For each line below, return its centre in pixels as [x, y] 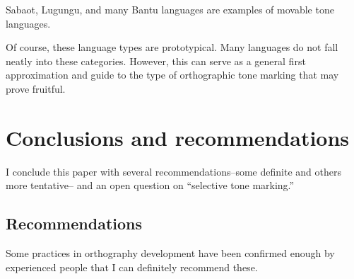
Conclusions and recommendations [178, 137]
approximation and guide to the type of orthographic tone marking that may [172, 75]
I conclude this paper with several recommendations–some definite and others [173, 171]
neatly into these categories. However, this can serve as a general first [156, 61]
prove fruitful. [36, 88]
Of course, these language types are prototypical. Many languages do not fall [172, 47]
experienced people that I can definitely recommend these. [132, 267]
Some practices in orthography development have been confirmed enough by [170, 253]
